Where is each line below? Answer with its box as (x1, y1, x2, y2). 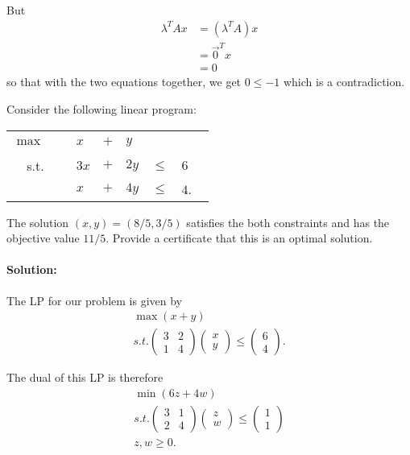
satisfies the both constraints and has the (186, 213, 390, 230)
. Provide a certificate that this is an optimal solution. (106, 230, 373, 246)
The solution (6, 213, 69, 230)
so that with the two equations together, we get (6, 73, 242, 90)
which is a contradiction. (283, 73, 405, 90)
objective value (6, 230, 80, 246)
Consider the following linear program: (6, 101, 197, 117)
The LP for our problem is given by (6, 292, 182, 308)
